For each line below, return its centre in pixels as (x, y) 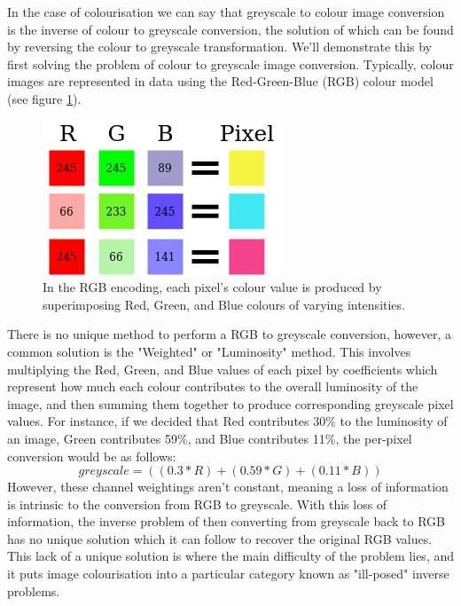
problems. (34, 590)
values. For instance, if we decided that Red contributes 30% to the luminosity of (227, 421)
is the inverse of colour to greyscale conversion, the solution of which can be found (230, 29)
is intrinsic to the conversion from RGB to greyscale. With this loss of (197, 504)
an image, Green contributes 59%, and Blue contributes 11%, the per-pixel (210, 438)
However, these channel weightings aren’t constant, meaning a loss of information (228, 487)
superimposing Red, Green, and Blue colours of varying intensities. (224, 304)
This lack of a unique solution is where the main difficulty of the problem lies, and (230, 556)
